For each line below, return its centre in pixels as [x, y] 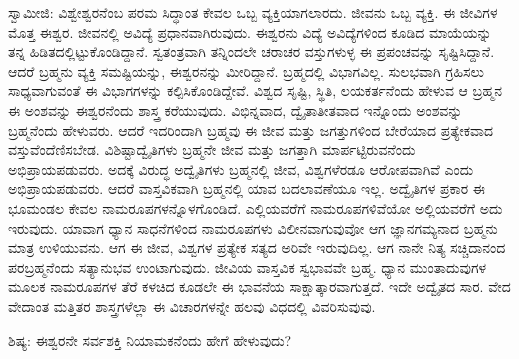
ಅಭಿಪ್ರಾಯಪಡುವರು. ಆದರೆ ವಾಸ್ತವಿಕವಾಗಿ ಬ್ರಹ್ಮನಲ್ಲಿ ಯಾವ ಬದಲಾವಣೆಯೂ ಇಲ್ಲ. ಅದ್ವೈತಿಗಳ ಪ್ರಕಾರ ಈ [246, 188]
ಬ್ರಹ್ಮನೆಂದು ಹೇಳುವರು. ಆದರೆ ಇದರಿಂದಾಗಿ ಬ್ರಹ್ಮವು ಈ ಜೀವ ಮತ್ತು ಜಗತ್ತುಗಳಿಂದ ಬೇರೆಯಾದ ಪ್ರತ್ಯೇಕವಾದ [250, 129]
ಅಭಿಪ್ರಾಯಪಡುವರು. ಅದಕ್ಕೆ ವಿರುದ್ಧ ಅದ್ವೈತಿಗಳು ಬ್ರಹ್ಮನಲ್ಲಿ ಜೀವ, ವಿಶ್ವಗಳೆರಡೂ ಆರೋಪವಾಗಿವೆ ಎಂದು [241, 168]
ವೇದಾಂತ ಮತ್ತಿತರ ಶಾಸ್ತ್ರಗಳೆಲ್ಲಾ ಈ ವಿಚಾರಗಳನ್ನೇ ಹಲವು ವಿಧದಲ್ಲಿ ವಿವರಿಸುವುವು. [192, 305]
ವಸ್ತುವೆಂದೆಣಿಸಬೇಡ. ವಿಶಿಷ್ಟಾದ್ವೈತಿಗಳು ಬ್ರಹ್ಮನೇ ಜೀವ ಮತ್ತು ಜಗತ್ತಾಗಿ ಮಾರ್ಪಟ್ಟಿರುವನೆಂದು [212, 149]
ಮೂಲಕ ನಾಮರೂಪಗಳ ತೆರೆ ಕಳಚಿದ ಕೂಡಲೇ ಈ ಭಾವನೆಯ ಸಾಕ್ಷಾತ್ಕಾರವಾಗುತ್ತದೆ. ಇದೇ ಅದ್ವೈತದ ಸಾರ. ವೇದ [259, 286]
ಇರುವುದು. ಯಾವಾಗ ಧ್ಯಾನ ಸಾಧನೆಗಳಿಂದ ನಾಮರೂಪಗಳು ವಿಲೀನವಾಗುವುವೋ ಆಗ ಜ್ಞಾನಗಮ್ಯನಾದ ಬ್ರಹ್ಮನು [253, 227]
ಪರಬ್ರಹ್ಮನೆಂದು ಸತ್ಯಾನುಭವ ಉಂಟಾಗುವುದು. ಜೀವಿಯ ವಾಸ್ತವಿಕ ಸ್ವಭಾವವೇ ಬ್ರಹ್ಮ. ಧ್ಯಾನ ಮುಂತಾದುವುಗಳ [247, 266]
